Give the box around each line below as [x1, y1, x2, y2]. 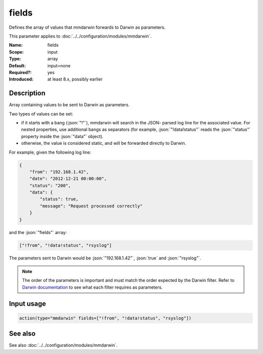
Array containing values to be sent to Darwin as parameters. [9, 102, 130, 108]
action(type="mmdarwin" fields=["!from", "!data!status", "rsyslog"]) [19, 315, 192, 321]
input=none [47, 62, 71, 68]
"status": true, [39, 197, 79, 202]
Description [9, 89, 46, 98]
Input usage [9, 299, 46, 308]
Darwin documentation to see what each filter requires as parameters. [22, 284, 163, 290]
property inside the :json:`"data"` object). [21, 133, 104, 139]
